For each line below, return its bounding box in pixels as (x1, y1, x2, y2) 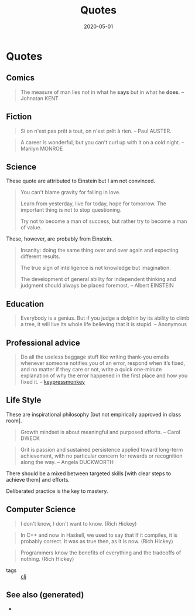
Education (6, 299, 45, 309)
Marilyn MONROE (20, 145, 63, 152)
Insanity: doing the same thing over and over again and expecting (20, 247, 179, 254)
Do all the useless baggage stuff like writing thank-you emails (20, 353, 169, 360)
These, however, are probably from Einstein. (6, 235, 113, 242)
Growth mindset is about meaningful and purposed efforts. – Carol (20, 428, 180, 435)
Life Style (6, 395, 42, 405)
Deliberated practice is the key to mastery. (6, 488, 108, 495)
